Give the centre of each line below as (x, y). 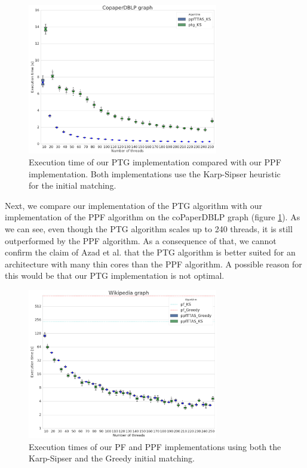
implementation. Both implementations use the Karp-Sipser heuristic (155, 173)
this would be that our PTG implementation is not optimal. (115, 275)
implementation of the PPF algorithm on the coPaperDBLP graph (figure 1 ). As (153, 217)
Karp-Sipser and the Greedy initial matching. (112, 458)
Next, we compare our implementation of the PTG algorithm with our (133, 205)
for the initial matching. (73, 185)
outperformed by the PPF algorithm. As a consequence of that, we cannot (141, 240)
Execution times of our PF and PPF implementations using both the (155, 446)
